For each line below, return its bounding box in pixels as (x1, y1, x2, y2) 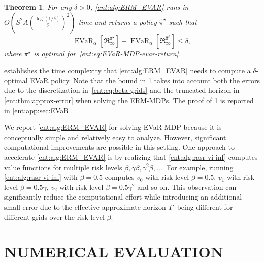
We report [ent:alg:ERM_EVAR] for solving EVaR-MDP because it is (4, 122, 222, 133)
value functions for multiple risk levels (4, 161, 122, 172)
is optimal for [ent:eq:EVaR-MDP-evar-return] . (34, 48, 181, 58)
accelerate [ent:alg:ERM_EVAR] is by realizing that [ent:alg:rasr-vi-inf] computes (4, 151, 258, 162)
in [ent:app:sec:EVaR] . (4, 105, 73, 115)
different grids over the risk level (4, 211, 105, 222)
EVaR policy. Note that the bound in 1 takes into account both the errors (30, 75, 260, 85)
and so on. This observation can (137, 181, 237, 192)
